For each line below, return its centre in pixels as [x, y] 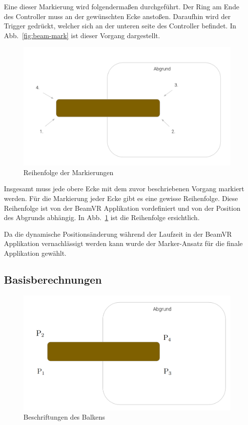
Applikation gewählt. [35, 253]
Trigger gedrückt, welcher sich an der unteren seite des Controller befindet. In [120, 26]
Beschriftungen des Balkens [64, 417]
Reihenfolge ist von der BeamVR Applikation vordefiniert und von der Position [122, 208]
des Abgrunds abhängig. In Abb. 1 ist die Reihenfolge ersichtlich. [102, 217]
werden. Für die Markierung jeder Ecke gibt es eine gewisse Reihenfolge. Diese [121, 198]
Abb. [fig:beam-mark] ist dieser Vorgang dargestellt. [82, 35]
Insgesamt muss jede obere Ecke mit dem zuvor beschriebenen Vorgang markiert [124, 189]
